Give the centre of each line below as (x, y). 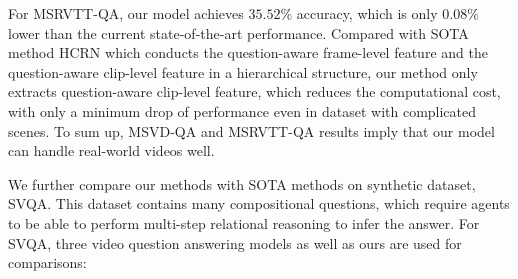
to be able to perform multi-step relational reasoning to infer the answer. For (244, 222)
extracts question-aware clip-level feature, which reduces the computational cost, (254, 91)
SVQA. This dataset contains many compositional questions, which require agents (259, 203)
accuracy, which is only (367, 13)
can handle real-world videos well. (111, 150)
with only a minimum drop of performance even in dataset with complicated (242, 110)
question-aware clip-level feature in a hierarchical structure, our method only (243, 71)
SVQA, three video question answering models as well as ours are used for (235, 242)
